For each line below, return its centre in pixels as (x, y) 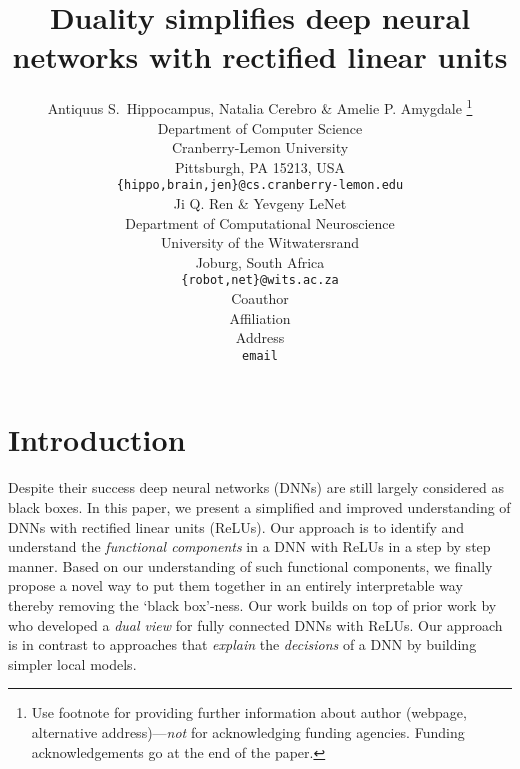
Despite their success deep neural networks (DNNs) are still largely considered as (256, 487)
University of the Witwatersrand (260, 242)
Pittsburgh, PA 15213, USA (260, 166)
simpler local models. (72, 663)
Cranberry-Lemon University (260, 147)
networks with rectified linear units (260, 56)
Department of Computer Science (260, 127)
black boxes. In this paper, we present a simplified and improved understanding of (259, 507)
